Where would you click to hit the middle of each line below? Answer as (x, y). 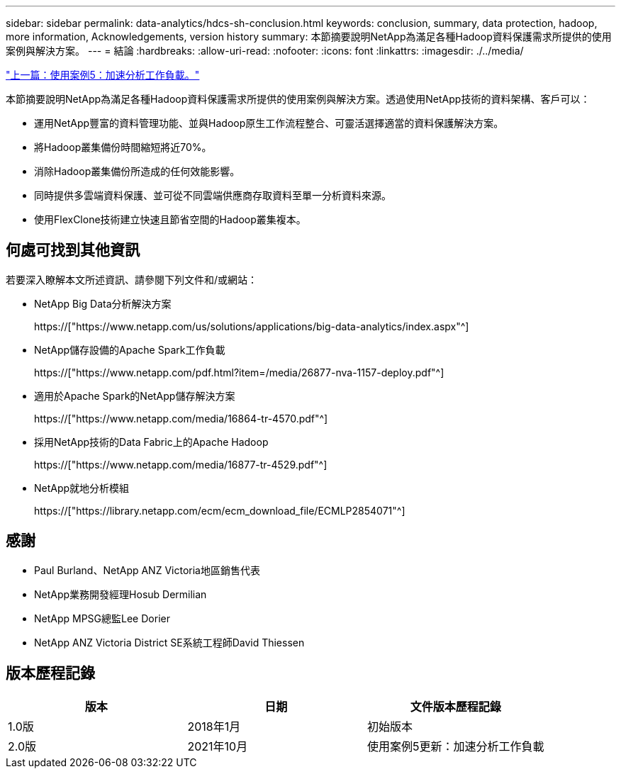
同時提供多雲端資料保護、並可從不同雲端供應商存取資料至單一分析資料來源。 (213, 195)
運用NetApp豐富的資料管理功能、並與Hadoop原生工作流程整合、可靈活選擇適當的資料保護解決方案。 (269, 123)
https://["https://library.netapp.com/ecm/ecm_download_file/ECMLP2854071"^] (220, 510)
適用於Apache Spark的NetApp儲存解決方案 (135, 396)
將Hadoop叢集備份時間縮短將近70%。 (123, 147)
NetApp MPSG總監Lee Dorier (102, 618)
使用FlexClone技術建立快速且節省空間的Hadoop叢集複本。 (170, 219)
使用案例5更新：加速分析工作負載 (455, 746)
